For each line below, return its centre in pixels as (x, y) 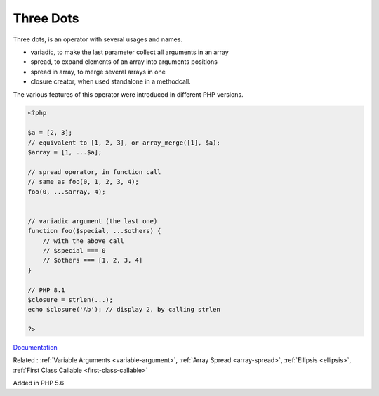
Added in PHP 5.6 (39, 383)
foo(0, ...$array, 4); (67, 192)
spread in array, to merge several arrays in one (98, 72)
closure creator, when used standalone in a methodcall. (111, 81)
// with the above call (83, 241)
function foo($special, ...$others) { (94, 231)
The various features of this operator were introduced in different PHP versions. (128, 94)
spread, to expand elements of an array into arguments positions (124, 62)
